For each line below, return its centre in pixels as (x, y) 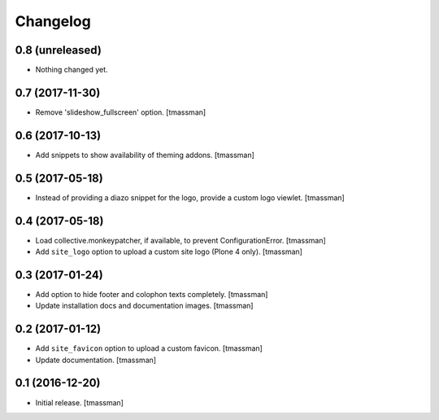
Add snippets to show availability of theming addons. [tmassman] (145, 155)
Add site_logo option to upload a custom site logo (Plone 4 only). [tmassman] (169, 252)
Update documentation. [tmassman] (96, 360)
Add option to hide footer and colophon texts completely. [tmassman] (152, 294)
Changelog (53, 21)
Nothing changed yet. (72, 70)
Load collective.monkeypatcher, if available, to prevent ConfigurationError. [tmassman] (181, 240)
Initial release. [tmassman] (79, 402)
